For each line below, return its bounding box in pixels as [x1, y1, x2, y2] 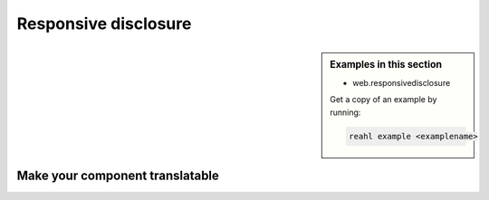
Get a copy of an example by [330, 94, 437, 105]
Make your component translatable [16, 167, 219, 183]
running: [330, 107, 361, 118]
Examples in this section [330, 58, 443, 71]
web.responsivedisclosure [352, 77, 451, 88]
